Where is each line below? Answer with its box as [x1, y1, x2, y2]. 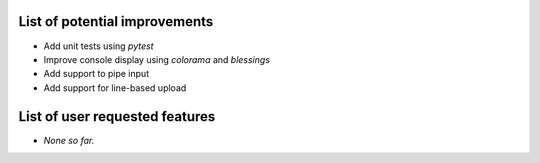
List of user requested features [18, 108, 216, 125]
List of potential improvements [18, 13, 214, 30]
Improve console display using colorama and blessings [43, 53, 270, 65]
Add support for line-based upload [43, 81, 187, 94]
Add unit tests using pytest [43, 40, 154, 52]
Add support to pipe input [43, 68, 150, 80]
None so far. [43, 134, 95, 146]
